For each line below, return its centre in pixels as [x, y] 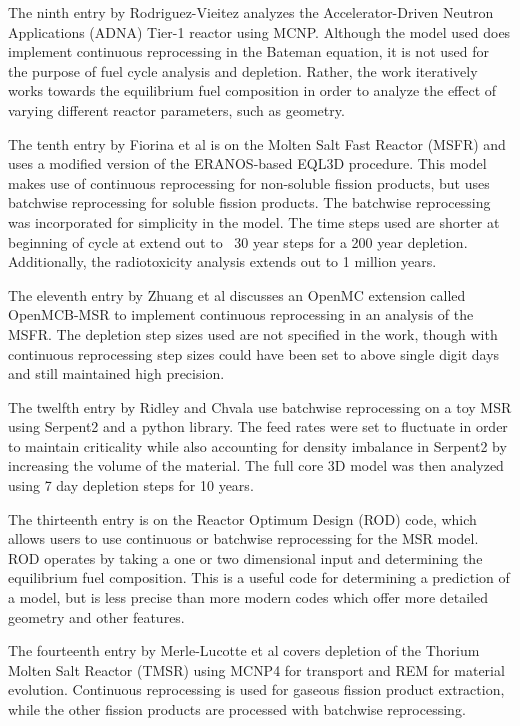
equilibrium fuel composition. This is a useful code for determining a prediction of [259, 577]
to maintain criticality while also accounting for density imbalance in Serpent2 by [257, 445]
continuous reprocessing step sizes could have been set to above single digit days [254, 353]
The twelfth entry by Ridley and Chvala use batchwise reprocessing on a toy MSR [260, 406]
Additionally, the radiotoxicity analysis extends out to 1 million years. [222, 261]
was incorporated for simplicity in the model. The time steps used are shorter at [254, 221]
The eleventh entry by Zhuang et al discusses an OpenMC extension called [237, 294]
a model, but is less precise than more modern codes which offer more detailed [248, 597]
